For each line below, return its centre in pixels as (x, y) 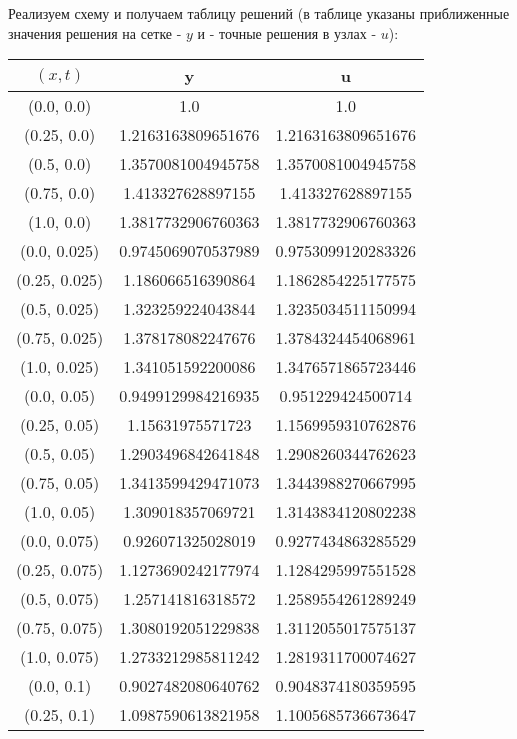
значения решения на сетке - (95, 32)
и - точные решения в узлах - (287, 32)
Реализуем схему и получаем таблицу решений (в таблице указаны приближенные (259, 13)
